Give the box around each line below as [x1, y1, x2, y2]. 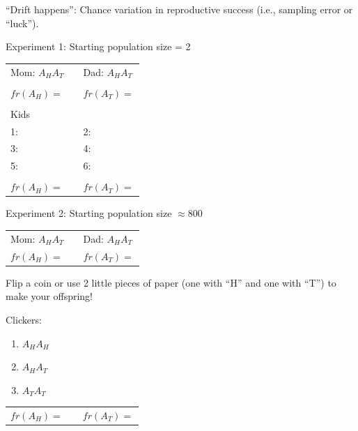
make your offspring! [6, 289, 93, 303]
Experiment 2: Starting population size [6, 206, 172, 220]
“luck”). [6, 15, 39, 30]
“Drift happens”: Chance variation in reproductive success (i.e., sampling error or [6, 2, 353, 16]
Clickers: [6, 312, 42, 326]
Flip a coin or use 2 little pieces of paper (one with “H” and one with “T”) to [6, 275, 336, 289]
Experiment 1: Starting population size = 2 [6, 39, 191, 54]
